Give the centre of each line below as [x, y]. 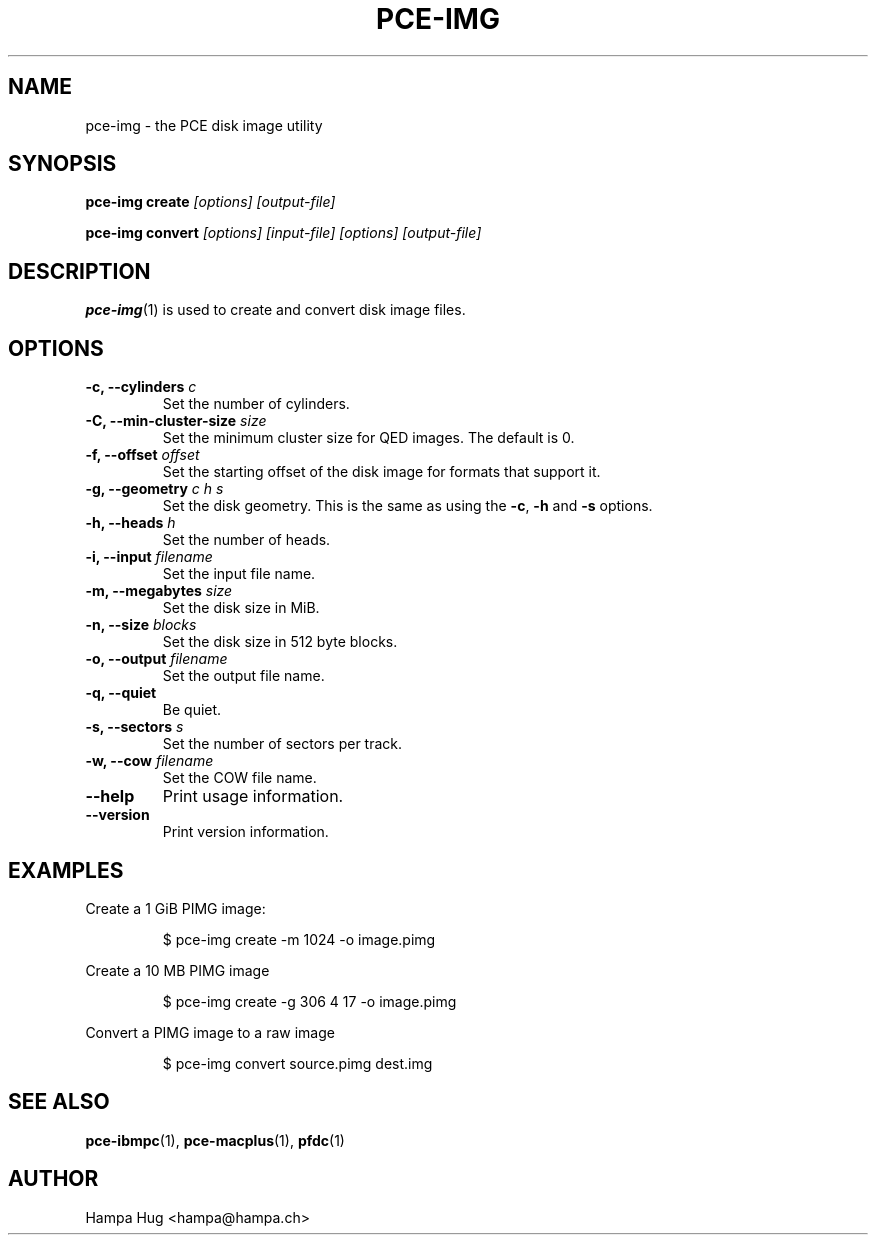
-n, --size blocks [141, 625]
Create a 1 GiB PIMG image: [175, 908]
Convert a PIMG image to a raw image [210, 1032]
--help [110, 796]
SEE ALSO [59, 1102]
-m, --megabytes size [159, 591]
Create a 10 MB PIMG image [177, 970]
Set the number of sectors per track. [282, 744]
